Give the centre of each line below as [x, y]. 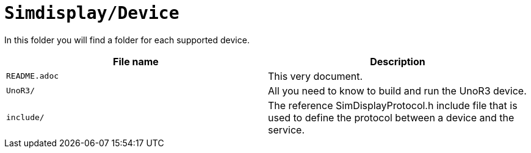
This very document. [316, 76]
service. [286, 130]
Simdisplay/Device [92, 13]
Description [398, 61]
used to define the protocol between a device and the [391, 117]
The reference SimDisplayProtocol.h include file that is [393, 105]
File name [136, 61]
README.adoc [33, 76]
